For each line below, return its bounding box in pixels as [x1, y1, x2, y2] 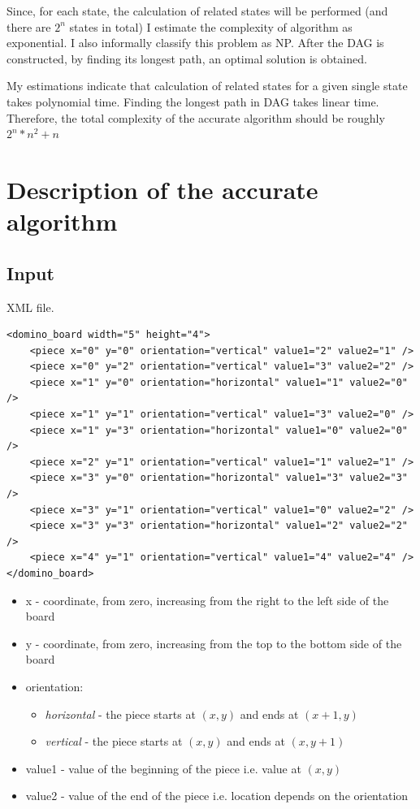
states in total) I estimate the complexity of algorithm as [69, 18, 353, 35]
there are [6, 18, 51, 35]
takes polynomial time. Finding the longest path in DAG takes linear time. [6, 93, 379, 110]
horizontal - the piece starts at [45, 705, 196, 722]
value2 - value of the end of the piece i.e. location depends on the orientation [25, 787, 409, 804]
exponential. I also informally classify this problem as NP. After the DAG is [6, 34, 384, 51]
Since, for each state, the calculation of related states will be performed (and [6, 2, 388, 19]
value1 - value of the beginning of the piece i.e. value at [25, 759, 301, 777]
